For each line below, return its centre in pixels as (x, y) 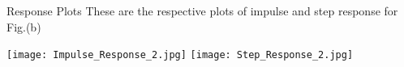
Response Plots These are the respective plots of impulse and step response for (202, 10)
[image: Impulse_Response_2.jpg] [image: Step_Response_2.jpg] (180, 55)
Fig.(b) (24, 26)
